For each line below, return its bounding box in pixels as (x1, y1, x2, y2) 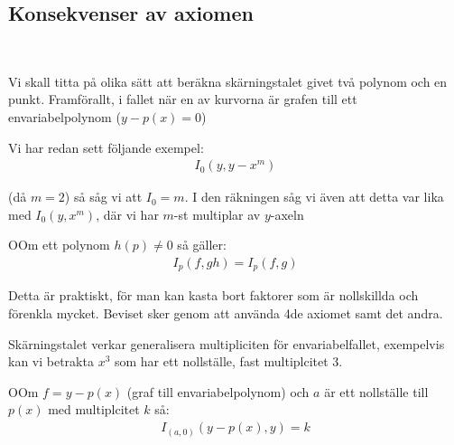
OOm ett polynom (8, 235, 110, 254)
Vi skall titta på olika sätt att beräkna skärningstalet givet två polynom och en (8, 71, 448, 90)
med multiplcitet (48, 400, 140, 419)
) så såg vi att (64, 187, 143, 206)
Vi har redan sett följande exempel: (8, 137, 204, 156)
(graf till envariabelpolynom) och (126, 382, 310, 401)
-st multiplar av (173, 204, 261, 223)
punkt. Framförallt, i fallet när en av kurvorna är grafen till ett (8, 90, 357, 109)
